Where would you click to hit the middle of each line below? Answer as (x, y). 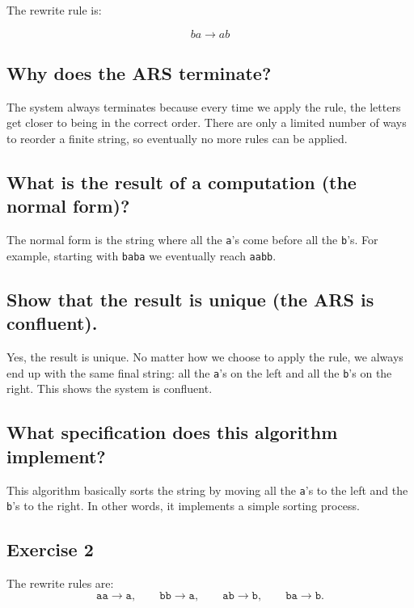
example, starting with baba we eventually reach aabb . (142, 255)
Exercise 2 (50, 549)
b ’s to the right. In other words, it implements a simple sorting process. (183, 506)
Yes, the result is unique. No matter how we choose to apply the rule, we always (205, 357)
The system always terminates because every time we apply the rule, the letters (204, 106)
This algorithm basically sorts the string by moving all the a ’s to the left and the (207, 490)
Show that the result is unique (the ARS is (190, 299)
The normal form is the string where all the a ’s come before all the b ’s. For (192, 240)
